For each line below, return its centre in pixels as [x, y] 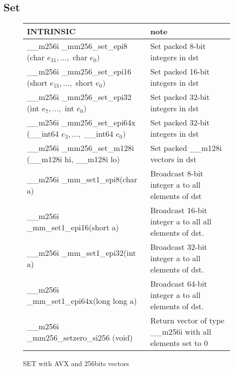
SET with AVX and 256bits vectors [76, 363]
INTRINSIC [51, 31]
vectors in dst [173, 159]
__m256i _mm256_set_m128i [81, 148]
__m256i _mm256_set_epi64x [81, 123]
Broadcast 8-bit [177, 173]
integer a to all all [181, 222]
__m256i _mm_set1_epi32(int [82, 252]
